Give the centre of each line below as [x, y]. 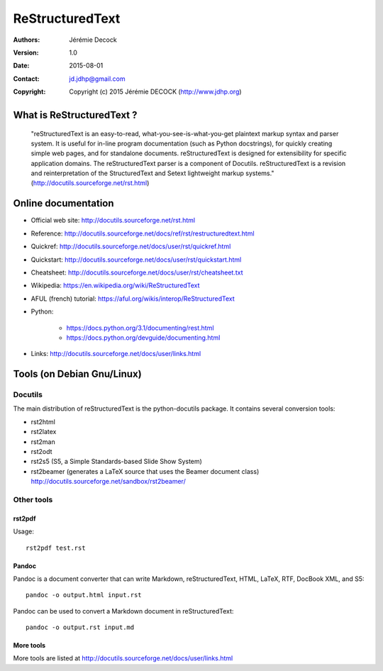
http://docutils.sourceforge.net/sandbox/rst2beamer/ [108, 482]
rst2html [43, 421]
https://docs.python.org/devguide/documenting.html [143, 338]
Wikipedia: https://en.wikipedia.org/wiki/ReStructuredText [115, 285]
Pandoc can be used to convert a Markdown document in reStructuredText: [123, 611]
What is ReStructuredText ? [75, 115]
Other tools [33, 499]
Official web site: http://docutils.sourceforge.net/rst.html [113, 221]
